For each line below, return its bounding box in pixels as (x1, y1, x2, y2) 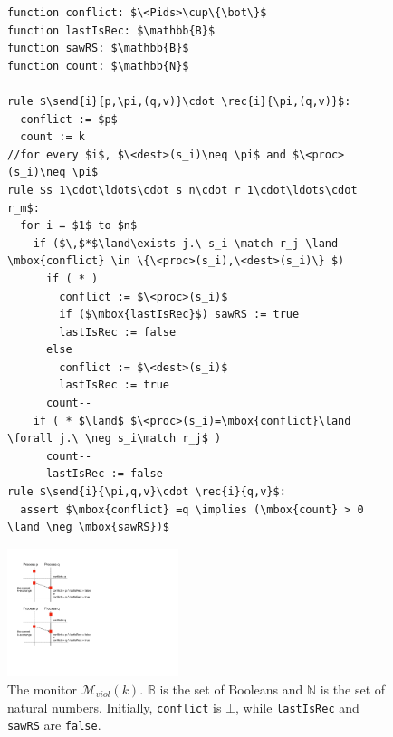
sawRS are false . (7, 715, 101, 734)
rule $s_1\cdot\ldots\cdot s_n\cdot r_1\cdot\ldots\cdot (7, 183, 358, 196)
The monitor (7, 679, 78, 698)
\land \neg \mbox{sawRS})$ (7, 521, 169, 534)
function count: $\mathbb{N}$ (7, 59, 189, 72)
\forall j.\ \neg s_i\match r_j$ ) (7, 432, 222, 445)
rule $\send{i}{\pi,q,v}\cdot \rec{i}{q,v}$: (7, 485, 286, 499)
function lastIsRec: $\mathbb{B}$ (7, 24, 216, 37)
